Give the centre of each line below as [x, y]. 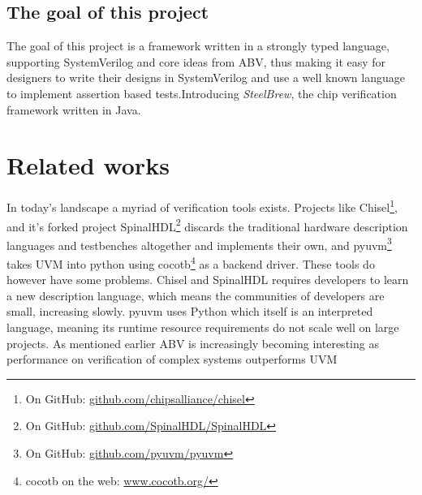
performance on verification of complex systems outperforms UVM [172, 359]
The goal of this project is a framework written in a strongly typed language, [198, 46]
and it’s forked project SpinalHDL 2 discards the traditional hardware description [207, 225]
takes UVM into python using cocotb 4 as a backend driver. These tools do [191, 263]
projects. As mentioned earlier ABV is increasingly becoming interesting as [193, 343]
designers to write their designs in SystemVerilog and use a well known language [206, 77]
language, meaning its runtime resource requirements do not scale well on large [203, 327]
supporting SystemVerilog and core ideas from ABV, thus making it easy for [196, 61]
